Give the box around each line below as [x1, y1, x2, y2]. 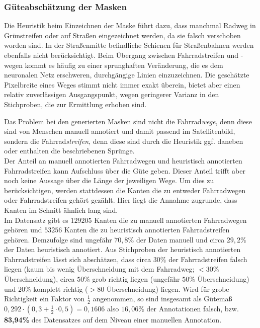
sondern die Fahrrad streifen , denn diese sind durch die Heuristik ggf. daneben [4, 135, 243, 146]
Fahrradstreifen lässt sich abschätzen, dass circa [4, 254, 151, 264]
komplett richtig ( [33, 283, 88, 294]
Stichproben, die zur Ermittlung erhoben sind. [4, 99, 147, 109]
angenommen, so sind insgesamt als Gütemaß [93, 293, 232, 304]
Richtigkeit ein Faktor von [4, 293, 85, 304]
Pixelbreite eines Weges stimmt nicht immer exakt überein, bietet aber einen [4, 79, 240, 90]
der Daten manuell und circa [136, 234, 225, 244]
